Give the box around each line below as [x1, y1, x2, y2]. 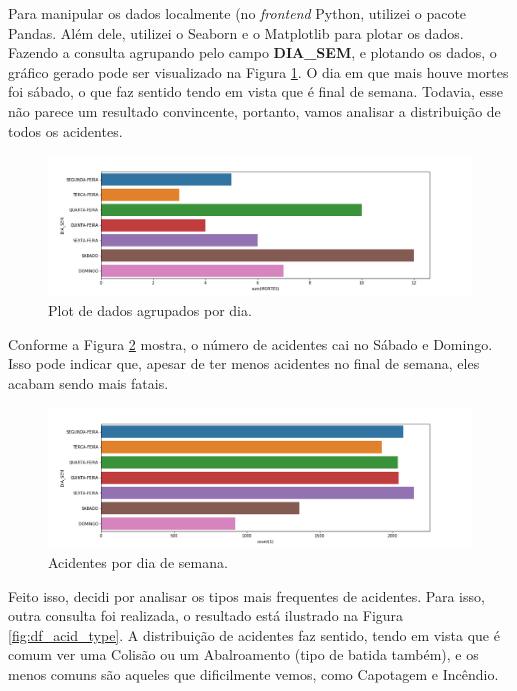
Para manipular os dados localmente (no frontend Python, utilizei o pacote [8, 3, 467, 23]
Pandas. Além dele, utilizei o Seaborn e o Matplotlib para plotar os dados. [8, 22, 464, 43]
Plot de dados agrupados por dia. [48, 299, 252, 320]
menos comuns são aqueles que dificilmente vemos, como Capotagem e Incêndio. [8, 664, 499, 685]
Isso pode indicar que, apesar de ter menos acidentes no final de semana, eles [8, 353, 480, 374]
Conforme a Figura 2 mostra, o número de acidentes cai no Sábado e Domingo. [8, 333, 493, 354]
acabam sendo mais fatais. [8, 372, 169, 393]
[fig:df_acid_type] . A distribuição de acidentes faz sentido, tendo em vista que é [8, 624, 500, 645]
